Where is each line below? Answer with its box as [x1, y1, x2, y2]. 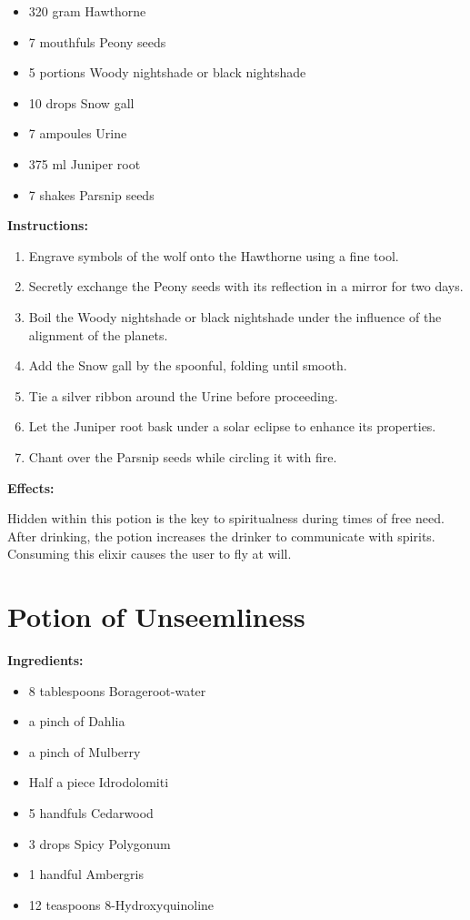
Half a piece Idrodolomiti [28, 773, 169, 792]
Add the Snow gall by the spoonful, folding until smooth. [28, 356, 347, 375]
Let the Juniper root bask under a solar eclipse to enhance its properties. [28, 417, 436, 436]
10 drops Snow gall [28, 93, 135, 112]
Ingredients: [7, 651, 84, 669]
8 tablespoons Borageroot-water [28, 681, 206, 700]
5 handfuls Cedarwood [28, 803, 154, 822]
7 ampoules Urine [28, 124, 127, 143]
